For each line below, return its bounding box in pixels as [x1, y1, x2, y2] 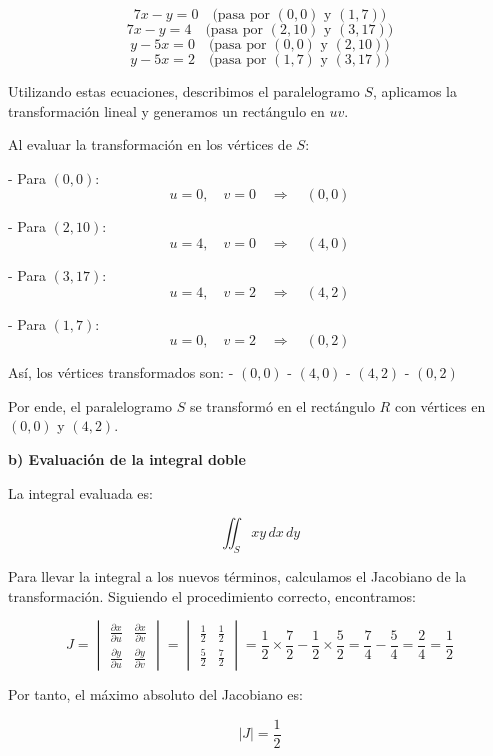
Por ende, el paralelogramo [8, 395, 173, 416]
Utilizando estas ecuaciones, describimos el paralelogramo [8, 81, 360, 101]
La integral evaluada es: [8, 482, 153, 503]
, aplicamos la [372, 81, 457, 101]
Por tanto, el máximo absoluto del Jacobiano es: [8, 684, 303, 705]
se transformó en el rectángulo [189, 395, 375, 416]
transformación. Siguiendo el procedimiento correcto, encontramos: [8, 585, 416, 606]
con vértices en [394, 395, 486, 416]
